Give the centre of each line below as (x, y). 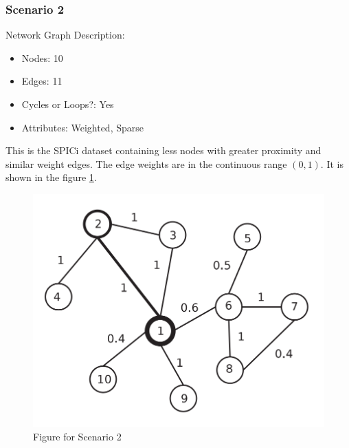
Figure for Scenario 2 (77, 436)
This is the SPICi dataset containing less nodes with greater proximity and (164, 150)
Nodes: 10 (42, 57)
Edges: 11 (42, 81)
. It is (332, 163)
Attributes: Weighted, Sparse (82, 127)
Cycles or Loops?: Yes (68, 104)
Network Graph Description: (65, 35)
